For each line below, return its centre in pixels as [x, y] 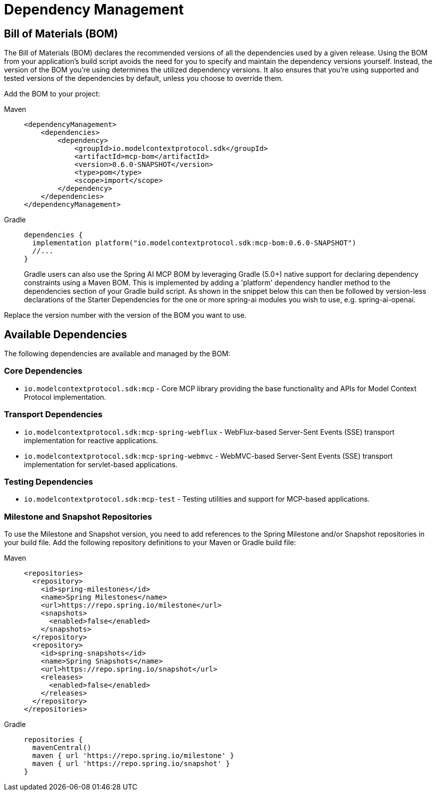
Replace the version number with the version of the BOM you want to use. [125, 315]
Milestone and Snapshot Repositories [78, 516]
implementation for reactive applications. [91, 440]
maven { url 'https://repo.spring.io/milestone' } [133, 756]
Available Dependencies [66, 334]
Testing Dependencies [49, 481]
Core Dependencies [43, 371]
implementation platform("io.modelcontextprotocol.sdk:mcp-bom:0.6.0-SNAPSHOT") [194, 243]
